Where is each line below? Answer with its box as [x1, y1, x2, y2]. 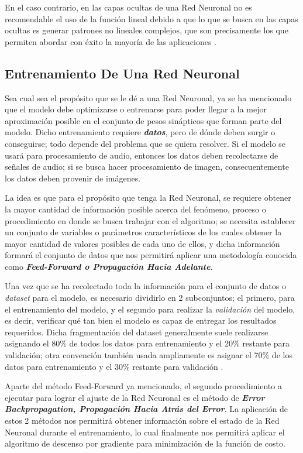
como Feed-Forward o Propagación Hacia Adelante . [5, 260, 213, 272]
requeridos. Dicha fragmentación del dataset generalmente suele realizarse [5, 325, 268, 338]
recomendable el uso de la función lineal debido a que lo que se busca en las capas [5, 12, 298, 25]
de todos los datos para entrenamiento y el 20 [69, 337, 233, 349]
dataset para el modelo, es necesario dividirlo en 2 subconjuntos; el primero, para [5, 291, 295, 304]
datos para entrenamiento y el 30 [5, 360, 123, 372]
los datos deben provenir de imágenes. [5, 171, 141, 184]
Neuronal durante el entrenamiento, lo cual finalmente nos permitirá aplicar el [5, 425, 285, 438]
